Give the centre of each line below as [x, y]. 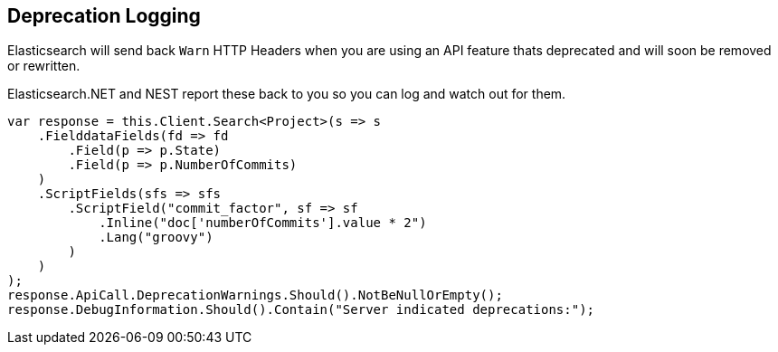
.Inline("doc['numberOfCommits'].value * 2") [263, 223]
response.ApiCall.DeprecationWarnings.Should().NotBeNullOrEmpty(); [255, 295]
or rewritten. [44, 66]
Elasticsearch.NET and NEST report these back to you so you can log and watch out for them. [287, 94]
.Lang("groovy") [156, 238]
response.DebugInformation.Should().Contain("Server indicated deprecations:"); [301, 310]
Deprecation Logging [104, 16]
